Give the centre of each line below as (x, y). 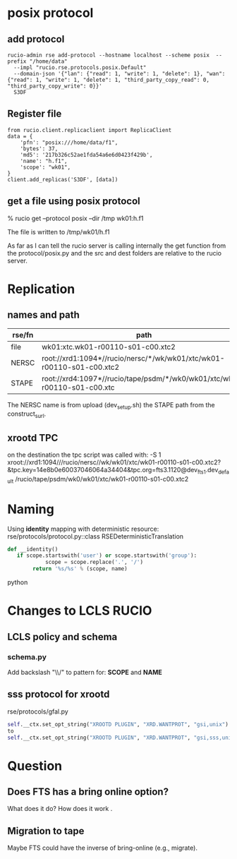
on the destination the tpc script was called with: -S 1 (84, 455)
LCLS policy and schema (62, 637)
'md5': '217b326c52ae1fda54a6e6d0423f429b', (86, 155)
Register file (35, 114)
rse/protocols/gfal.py (38, 711)
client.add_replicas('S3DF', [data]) (63, 179)
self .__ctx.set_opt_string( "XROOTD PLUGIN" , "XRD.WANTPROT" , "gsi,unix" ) (118, 724)
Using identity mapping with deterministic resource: (83, 529)
